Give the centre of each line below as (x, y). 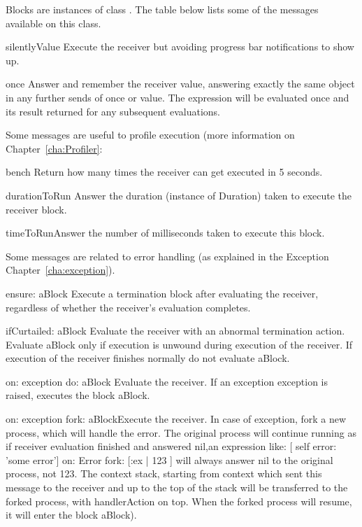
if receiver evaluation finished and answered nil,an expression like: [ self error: (171, 446)
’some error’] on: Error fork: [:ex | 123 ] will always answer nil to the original (169, 459)
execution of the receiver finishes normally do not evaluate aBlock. (148, 358)
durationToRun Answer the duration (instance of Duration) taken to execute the (179, 195)
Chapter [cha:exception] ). (60, 270)
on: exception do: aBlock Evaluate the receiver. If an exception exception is (167, 381)
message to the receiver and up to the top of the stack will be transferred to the (177, 487)
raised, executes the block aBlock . (78, 395)
